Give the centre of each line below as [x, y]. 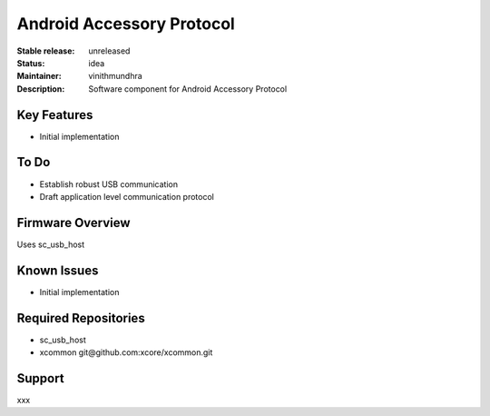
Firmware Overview [73, 223]
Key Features [55, 115]
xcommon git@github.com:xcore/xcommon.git [126, 352]
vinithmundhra [115, 76]
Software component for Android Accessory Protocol [188, 89]
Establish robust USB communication [109, 184]
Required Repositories [81, 318]
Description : [41, 89]
